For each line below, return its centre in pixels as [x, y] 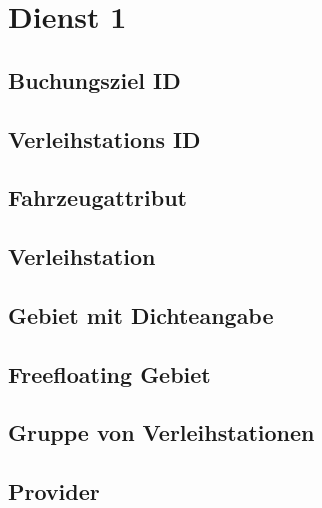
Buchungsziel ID [94, 79]
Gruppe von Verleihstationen [161, 432]
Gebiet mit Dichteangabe [141, 314]
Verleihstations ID [104, 138]
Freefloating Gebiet [109, 373]
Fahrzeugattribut [97, 197]
